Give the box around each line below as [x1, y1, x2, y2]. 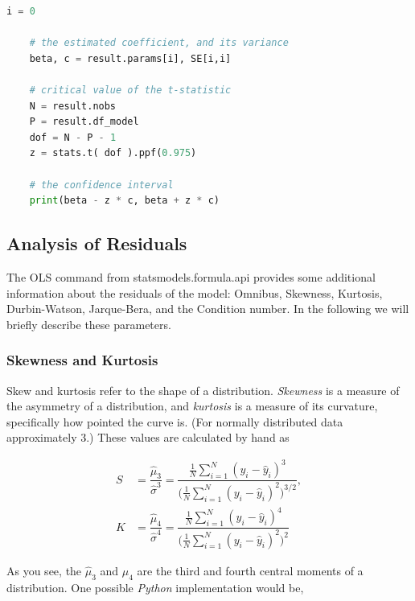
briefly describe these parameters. [6, 315, 171, 332]
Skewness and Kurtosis [6, 350, 158, 370]
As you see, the [6, 562, 82, 578]
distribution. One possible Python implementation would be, [6, 578, 304, 595]
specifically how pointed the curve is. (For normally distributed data [6, 413, 343, 430]
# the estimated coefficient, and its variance [29, 37, 289, 49]
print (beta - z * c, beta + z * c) [29, 195, 220, 207]
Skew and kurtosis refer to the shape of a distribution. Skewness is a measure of [6, 381, 400, 398]
